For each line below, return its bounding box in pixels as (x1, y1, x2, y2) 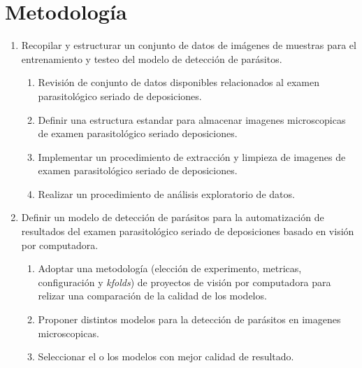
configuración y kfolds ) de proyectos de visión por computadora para (38, 274, 331, 289)
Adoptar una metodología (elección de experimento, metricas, (38, 261, 302, 276)
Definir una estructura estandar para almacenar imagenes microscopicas (38, 112, 346, 127)
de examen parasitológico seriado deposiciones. (38, 126, 238, 141)
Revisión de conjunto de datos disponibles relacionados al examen (38, 75, 319, 90)
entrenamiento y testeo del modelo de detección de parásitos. (21, 51, 282, 66)
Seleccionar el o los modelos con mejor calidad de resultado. (38, 349, 294, 364)
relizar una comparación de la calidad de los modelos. (38, 288, 267, 303)
